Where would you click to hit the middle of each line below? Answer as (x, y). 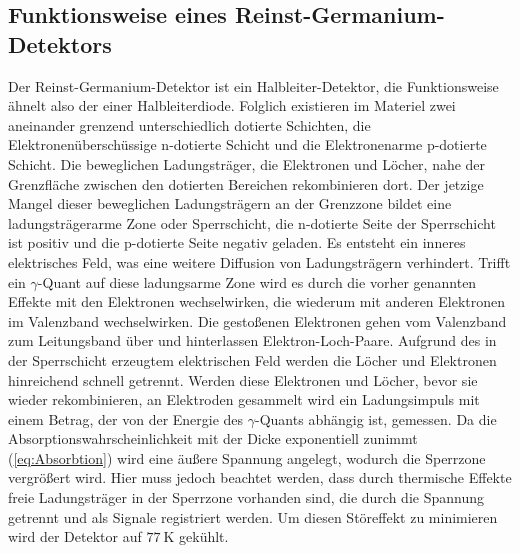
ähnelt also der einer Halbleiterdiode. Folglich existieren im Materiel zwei (232, 105)
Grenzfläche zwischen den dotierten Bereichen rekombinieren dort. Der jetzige (246, 183)
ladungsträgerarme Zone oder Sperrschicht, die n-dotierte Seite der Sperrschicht (252, 222)
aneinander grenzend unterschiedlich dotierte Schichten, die (189, 124)
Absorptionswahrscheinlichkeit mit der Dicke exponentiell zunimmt (213, 438)
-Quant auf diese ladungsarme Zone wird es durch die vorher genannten (257, 281)
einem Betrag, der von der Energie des (126, 418)
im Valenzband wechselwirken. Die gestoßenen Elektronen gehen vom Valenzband (257, 320)
